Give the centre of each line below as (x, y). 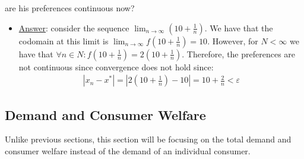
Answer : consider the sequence (74, 27)
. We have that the (239, 27)
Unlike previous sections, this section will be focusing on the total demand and (148, 139)
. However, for (233, 40)
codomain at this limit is (64, 40)
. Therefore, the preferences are (239, 53)
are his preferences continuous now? (70, 8)
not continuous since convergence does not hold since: (116, 66)
